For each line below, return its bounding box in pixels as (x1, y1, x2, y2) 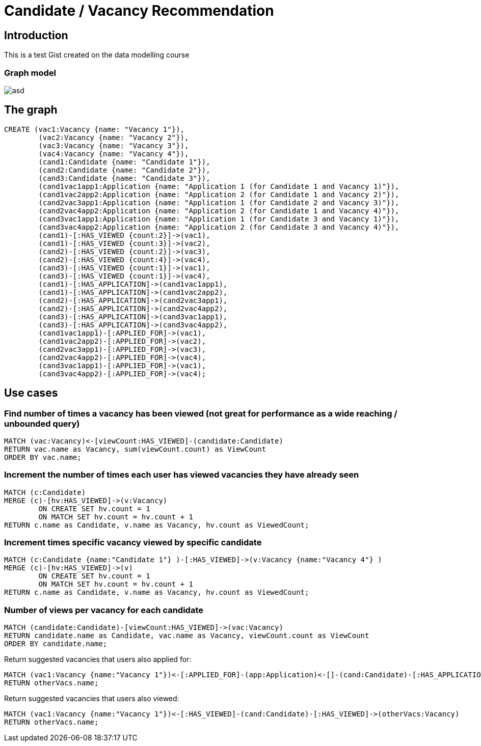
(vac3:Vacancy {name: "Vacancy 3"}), (38, 141, 189, 150)
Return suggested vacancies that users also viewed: (4, 694, 179, 703)
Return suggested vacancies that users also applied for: (4, 655, 192, 664)
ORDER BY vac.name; (4, 453, 82, 461)
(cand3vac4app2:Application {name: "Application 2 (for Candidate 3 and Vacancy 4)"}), (38, 223, 399, 231)
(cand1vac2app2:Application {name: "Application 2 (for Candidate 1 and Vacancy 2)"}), (38, 190, 399, 199)
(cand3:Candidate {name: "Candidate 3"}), (38, 174, 210, 182)
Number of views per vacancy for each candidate (4, 604, 203, 615)
